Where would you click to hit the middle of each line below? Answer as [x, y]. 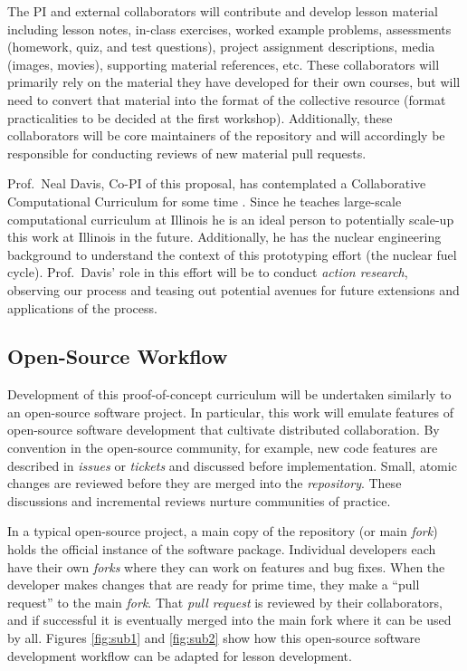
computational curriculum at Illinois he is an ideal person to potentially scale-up [231, 219]
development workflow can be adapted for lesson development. [180, 655]
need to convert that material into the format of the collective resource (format [227, 99]
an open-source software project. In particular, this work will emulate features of [230, 412]
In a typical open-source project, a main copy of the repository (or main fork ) [223, 531]
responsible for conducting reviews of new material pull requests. [187, 153]
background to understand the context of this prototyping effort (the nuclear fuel [232, 254]
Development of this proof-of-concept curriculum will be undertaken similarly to [229, 394]
